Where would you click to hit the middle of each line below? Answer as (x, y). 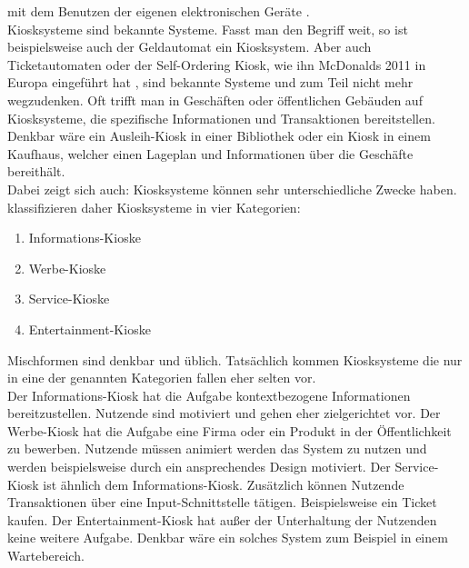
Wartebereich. (46, 556)
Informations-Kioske (85, 238)
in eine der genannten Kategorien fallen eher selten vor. (162, 378)
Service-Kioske (69, 299)
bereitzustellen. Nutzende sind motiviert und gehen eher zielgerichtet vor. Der (224, 413)
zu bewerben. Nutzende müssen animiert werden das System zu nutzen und (217, 448)
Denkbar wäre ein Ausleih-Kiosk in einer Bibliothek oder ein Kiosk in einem (219, 136)
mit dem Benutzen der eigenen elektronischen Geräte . (159, 11)
